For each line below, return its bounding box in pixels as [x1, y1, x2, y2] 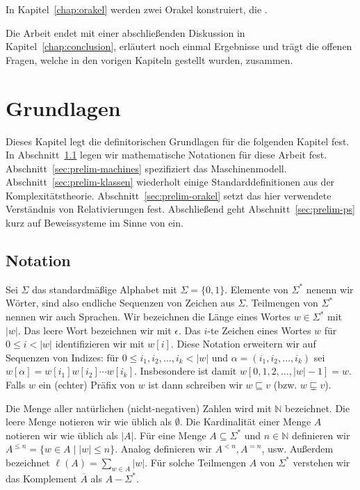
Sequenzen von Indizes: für [6, 350, 120, 364]
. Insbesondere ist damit [134, 364, 237, 378]
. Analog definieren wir [115, 441, 212, 456]
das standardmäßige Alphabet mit [32, 281, 177, 296]
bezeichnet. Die [285, 400, 350, 415]
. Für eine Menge [133, 427, 206, 442]
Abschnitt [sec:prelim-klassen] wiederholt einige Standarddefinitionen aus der [6, 174, 335, 189]
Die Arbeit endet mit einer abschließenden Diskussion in [6, 25, 245, 40]
